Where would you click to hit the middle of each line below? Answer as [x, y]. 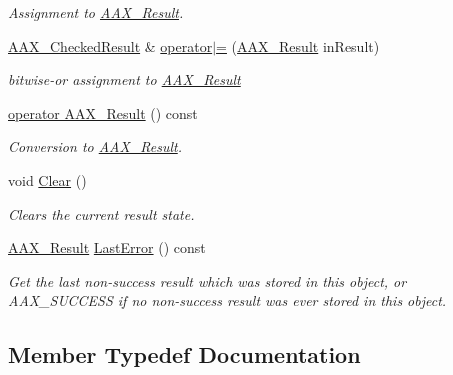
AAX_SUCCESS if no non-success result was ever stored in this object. [227, 300]
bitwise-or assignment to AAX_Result [124, 79]
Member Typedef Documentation [184, 354]
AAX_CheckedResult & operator [110, 45]
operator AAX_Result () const [103, 112]
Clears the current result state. [101, 213]
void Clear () [47, 179]
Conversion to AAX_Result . [95, 146]
